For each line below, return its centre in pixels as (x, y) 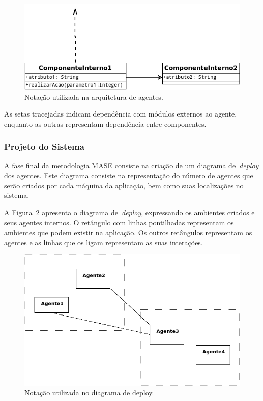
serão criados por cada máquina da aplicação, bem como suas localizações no (124, 185)
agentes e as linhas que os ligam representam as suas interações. (104, 242)
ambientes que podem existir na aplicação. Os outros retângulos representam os (128, 232)
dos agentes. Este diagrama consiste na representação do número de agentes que (129, 175)
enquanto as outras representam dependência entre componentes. (105, 123)
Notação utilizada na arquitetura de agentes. (94, 96)
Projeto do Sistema (44, 146)
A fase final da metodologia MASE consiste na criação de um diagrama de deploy (131, 165)
